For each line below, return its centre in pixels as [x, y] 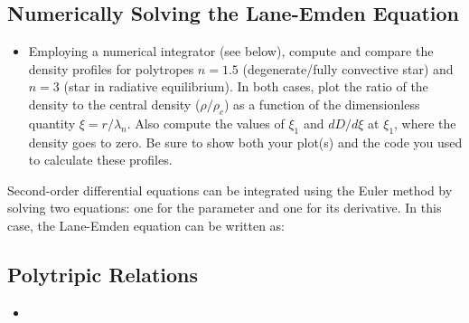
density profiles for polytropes [111, 68]
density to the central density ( [114, 104]
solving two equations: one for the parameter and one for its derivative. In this [225, 208]
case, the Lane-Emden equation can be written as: [146, 225]
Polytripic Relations [103, 274]
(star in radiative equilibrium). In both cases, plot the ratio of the [246, 86]
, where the [425, 123]
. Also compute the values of [206, 123]
